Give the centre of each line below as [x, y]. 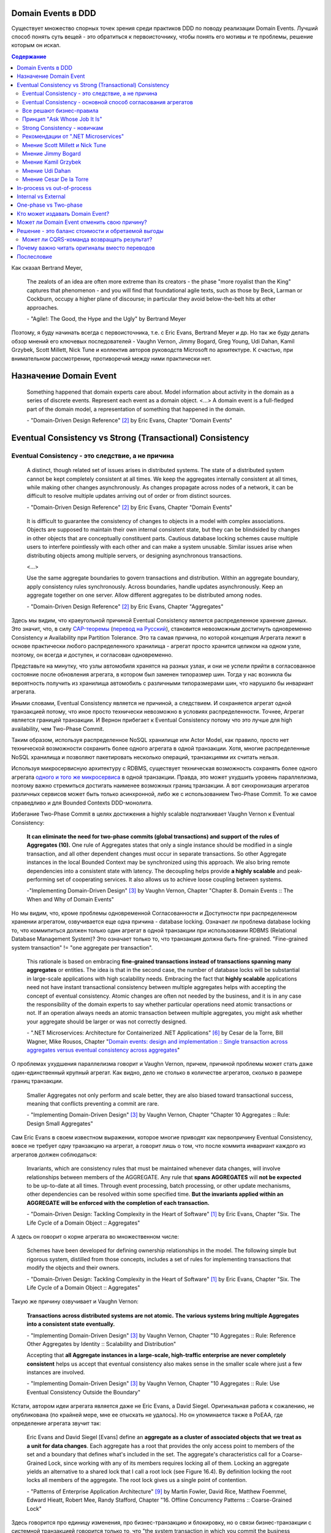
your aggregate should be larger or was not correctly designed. [107, 1022]
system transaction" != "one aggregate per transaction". [82, 947]
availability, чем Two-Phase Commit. [58, 728]
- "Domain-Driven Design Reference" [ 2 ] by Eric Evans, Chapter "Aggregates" [125, 606]
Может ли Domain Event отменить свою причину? [82, 222]
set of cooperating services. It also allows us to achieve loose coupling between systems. [169, 879]
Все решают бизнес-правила [60, 111]
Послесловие [34, 256]
